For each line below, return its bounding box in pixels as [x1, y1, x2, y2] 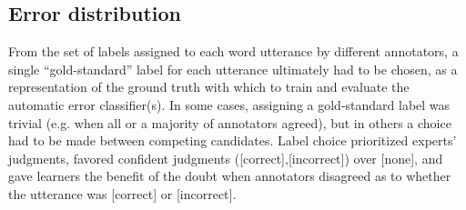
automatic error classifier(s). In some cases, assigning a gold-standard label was [8, 95, 451, 114]
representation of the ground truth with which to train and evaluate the [8, 77, 410, 96]
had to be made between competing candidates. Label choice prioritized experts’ [8, 131, 457, 150]
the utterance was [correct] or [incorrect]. [8, 184, 237, 203]
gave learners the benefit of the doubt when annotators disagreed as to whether [8, 166, 451, 185]
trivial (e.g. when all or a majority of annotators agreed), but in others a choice [8, 113, 451, 132]
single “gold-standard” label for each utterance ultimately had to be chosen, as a [8, 59, 458, 78]
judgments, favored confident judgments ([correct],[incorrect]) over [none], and [8, 148, 443, 167]
